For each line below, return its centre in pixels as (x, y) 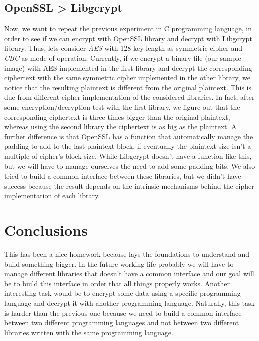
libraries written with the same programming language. (89, 332)
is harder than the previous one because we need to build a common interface (123, 313)
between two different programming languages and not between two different (122, 323)
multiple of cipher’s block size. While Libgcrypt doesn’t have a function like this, (128, 156)
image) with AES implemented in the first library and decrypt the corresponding (128, 67)
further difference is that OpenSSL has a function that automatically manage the (129, 136)
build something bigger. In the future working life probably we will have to (119, 264)
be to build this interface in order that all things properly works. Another (117, 283)
